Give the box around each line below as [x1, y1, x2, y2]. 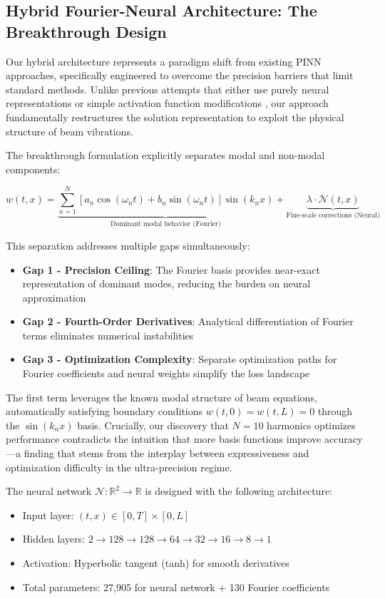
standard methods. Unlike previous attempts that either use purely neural [6, 81, 329, 96]
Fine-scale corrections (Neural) [286, 212, 380, 220]
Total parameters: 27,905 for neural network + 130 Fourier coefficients [22, 579, 330, 594]
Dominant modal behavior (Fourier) [111, 220, 221, 228]
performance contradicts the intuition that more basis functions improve [6, 431, 322, 446]
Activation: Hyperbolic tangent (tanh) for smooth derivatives [22, 556, 289, 570]
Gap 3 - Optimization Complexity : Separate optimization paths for [22, 352, 337, 367]
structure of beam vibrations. [6, 123, 133, 138]
